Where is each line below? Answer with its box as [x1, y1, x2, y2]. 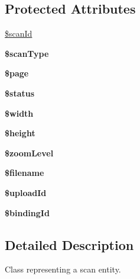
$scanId [5, 27, 32, 40]
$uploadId [5, 186, 47, 198]
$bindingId [5, 206, 50, 219]
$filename [5, 166, 44, 179]
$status [5, 86, 35, 99]
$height [5, 127, 35, 139]
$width [5, 107, 34, 119]
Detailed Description [5, 235, 134, 254]
